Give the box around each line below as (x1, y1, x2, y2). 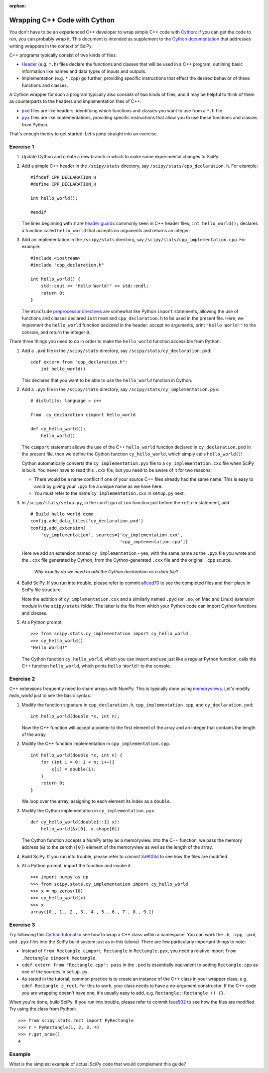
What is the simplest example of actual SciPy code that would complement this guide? (9, 1061, 186, 1067)
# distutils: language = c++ (30, 398, 102, 404)
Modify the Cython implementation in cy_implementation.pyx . (21, 807, 155, 813)
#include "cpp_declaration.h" (30, 262, 105, 268)
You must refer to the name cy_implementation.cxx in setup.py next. (34, 490, 185, 496)
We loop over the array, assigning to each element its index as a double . (21, 798, 171, 804)
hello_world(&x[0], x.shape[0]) (40, 826, 120, 832)
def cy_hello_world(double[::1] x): (30, 819, 120, 825)
